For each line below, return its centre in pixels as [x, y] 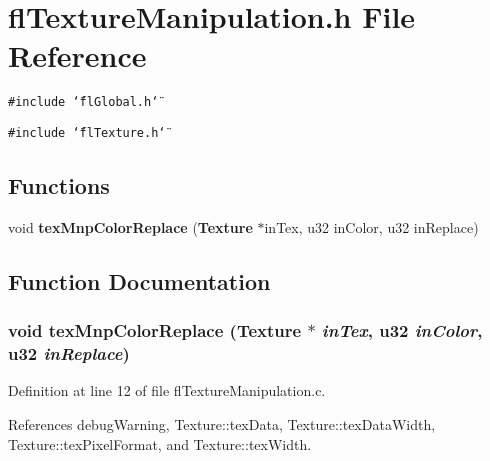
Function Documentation [139, 280]
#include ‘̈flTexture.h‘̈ [87, 132]
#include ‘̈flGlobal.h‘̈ [83, 102]
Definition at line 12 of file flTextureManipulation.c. [167, 390]
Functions [59, 185]
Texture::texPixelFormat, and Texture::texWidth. [160, 443]
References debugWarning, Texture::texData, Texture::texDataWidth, [222, 423]
